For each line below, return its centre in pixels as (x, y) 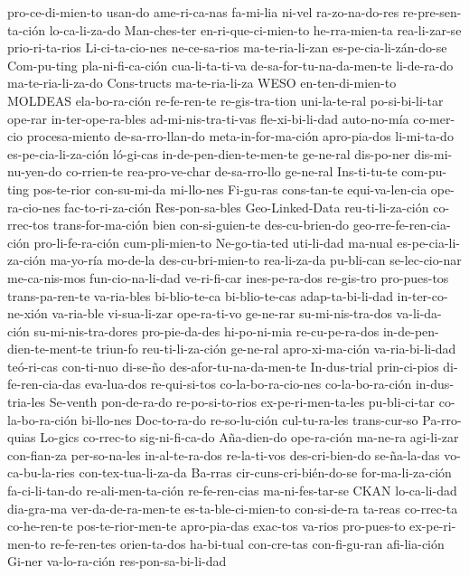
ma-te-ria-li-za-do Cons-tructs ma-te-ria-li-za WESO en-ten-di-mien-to (202, 83)
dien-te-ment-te (50, 349)
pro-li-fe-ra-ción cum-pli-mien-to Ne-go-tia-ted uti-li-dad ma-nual (213, 242)
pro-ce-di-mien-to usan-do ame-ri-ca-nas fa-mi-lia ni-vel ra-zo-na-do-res (203, 12)
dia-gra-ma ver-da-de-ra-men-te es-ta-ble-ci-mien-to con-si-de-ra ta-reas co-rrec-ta (233, 508)
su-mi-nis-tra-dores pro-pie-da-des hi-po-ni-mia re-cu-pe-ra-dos (206, 330)
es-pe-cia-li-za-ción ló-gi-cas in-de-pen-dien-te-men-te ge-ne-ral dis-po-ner (209, 153)
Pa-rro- (442, 419)
